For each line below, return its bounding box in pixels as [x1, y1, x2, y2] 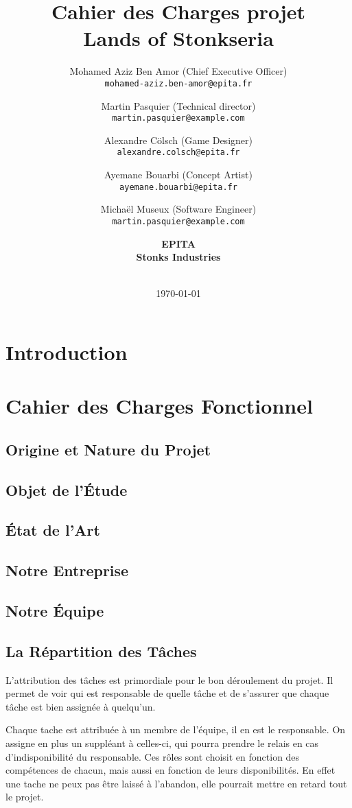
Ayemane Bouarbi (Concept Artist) [104, 167, 253, 182]
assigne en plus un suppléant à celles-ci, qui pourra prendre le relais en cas [5, 735, 319, 750]
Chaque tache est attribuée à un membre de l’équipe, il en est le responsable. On [5, 722, 346, 737]
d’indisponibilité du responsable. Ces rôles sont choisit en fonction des [5, 749, 300, 763]
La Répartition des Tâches [5, 640, 197, 661]
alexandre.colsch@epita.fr [117, 147, 240, 158]
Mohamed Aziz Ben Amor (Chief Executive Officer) [69, 64, 288, 78]
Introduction [5, 337, 128, 366]
